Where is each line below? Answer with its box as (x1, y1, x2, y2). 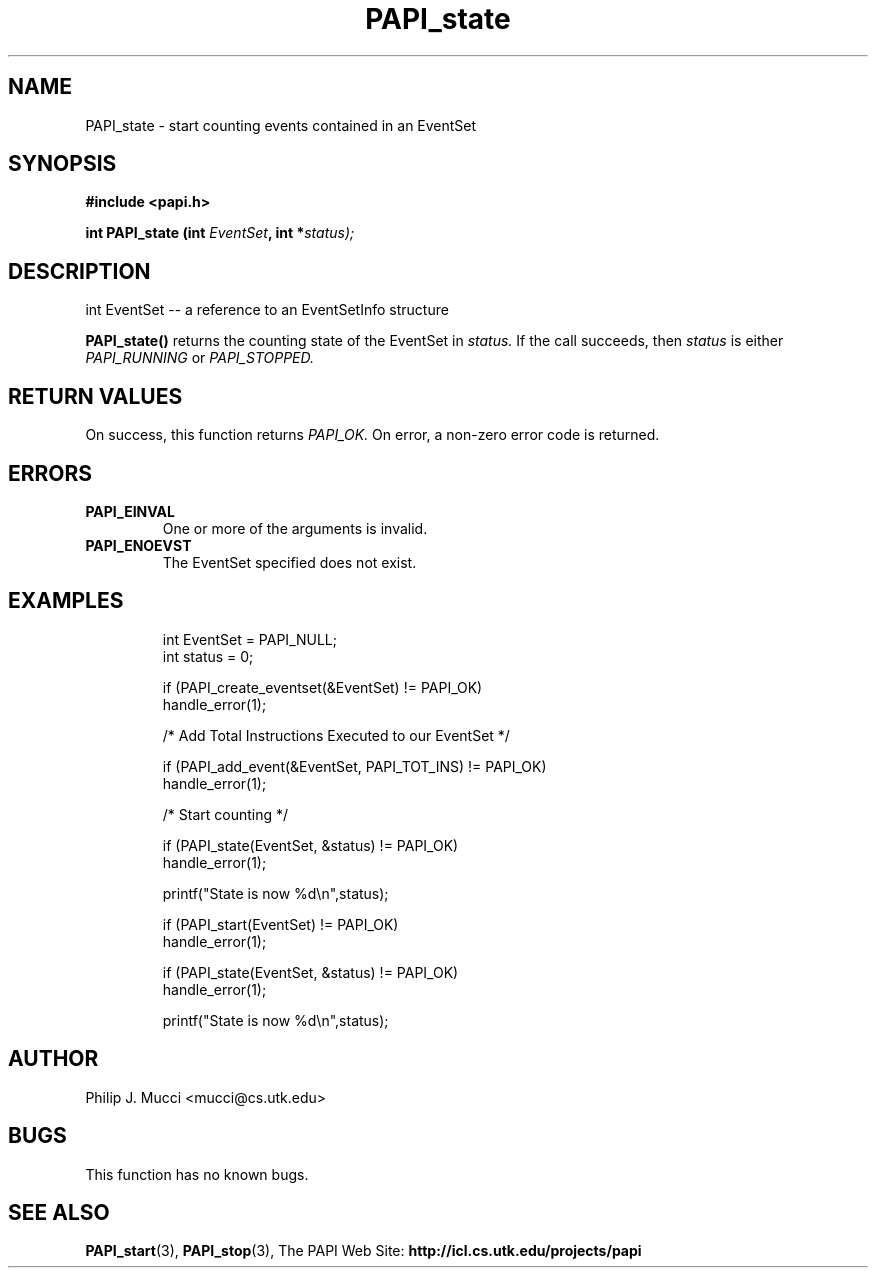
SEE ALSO (8, 1199, 110, 1225)
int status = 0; (162, 647, 254, 665)
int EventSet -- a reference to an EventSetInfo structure (85, 301, 449, 319)
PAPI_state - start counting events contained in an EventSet (85, 116, 477, 134)
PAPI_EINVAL (85, 502, 175, 520)
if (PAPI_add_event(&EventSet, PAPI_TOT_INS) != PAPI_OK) (162, 757, 547, 775)
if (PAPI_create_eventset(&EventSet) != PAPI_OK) (162, 678, 483, 696)
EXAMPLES (8, 588, 124, 614)
